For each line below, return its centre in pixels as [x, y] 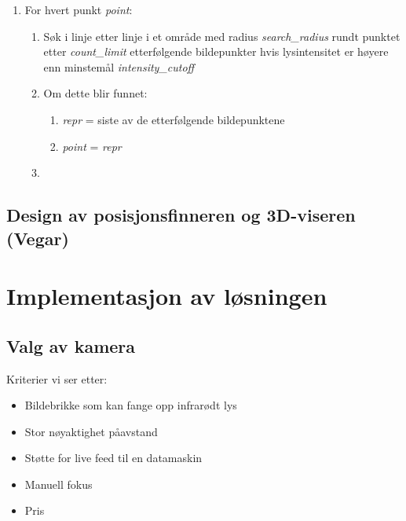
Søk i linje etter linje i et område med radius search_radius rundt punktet [222, 36]
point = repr [92, 146]
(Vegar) [38, 238]
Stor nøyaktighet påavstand [91, 431]
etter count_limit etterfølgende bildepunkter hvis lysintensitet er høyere [216, 51]
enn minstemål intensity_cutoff [119, 66]
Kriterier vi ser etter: [57, 378]
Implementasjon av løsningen [167, 296]
